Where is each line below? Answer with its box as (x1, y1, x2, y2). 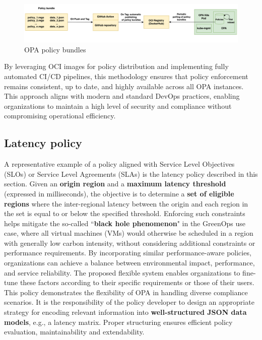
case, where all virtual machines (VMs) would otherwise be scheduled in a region (4, 228, 253, 238)
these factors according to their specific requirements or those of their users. (20, 277, 254, 288)
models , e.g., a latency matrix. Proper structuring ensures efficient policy (4, 316, 233, 327)
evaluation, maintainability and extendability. (4, 326, 145, 337)
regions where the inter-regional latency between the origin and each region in (4, 198, 248, 209)
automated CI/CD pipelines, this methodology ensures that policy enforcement (4, 71, 248, 81)
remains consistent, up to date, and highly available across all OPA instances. (4, 81, 244, 91)
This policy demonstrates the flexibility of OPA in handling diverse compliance (4, 287, 248, 297)
